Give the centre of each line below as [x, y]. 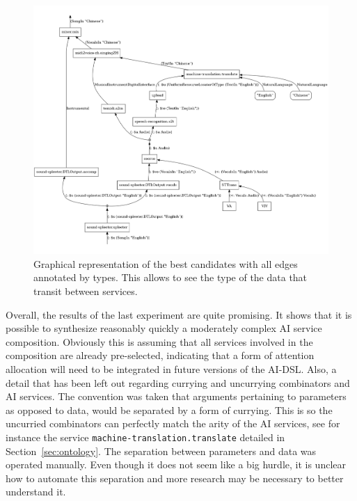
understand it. [36, 492]
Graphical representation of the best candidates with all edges [166, 263]
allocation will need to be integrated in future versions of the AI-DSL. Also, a [171, 369]
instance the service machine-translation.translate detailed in [145, 437]
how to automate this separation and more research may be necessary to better [175, 478]
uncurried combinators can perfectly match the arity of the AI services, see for [173, 423]
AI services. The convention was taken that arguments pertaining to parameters [176, 396]
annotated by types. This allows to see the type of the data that [170, 277]
